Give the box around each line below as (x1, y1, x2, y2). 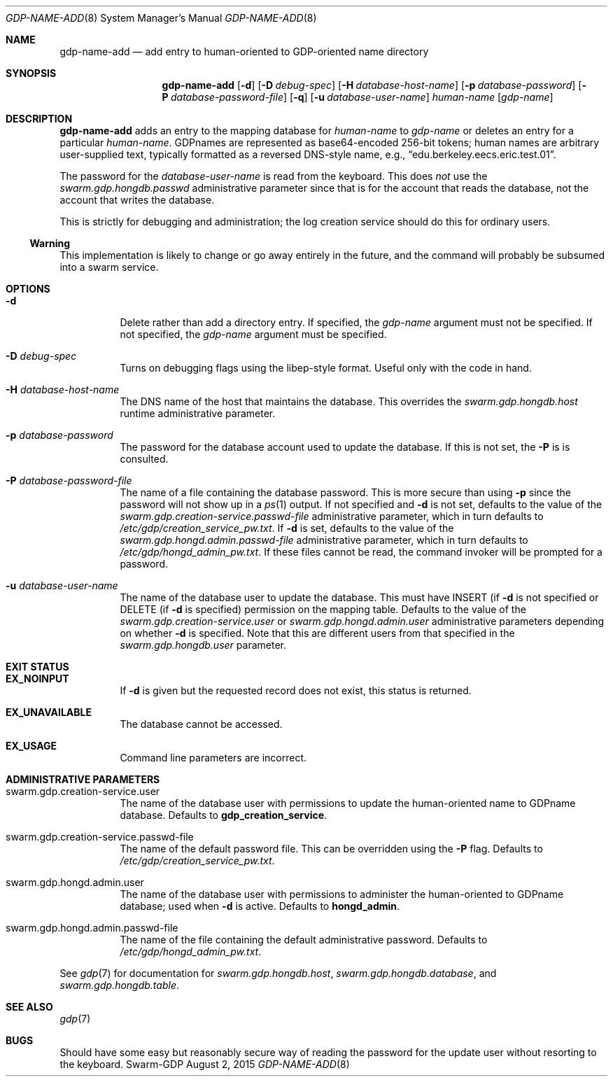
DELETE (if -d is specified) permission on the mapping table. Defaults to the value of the (120, 603, 526, 615)
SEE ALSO (6, 1001, 53, 1013)
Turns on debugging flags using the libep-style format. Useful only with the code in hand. (120, 362, 532, 374)
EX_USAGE (6, 740, 57, 752)
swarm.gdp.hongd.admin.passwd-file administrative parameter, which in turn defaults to (120, 534, 528, 546)
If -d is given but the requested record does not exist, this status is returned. (120, 684, 472, 696)
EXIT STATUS (6, 661, 69, 673)
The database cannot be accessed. (120, 718, 283, 730)
